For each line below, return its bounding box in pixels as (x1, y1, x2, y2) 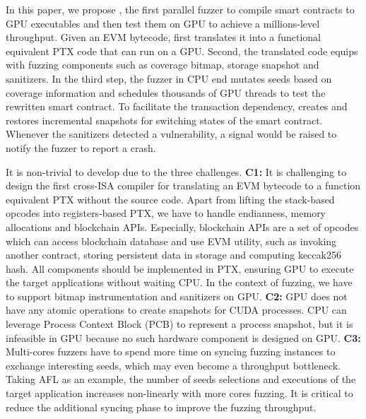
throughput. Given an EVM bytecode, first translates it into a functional (6, 30, 321, 45)
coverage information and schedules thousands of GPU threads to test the (6, 85, 326, 100)
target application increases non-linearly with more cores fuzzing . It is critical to (6, 386, 353, 401)
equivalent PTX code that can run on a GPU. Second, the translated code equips (6, 43, 358, 58)
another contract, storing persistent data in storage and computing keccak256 (6, 247, 341, 262)
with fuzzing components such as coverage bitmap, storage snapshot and (6, 57, 319, 72)
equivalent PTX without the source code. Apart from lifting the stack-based (6, 191, 335, 206)
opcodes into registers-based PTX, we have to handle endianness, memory (6, 206, 326, 220)
